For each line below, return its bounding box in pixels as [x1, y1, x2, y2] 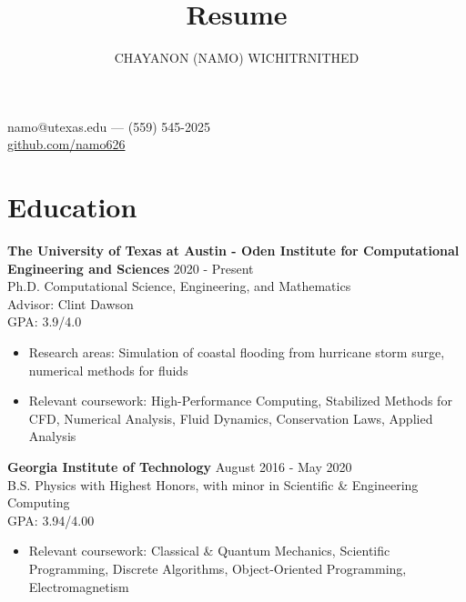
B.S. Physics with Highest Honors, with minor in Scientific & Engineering [7, 475, 419, 494]
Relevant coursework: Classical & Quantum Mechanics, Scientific [28, 541, 390, 560]
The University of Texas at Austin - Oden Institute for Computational [7, 241, 460, 260]
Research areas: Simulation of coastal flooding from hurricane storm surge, [28, 343, 445, 361]
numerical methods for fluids [28, 360, 188, 379]
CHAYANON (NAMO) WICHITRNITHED [114, 48, 360, 67]
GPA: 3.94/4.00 [7, 510, 95, 529]
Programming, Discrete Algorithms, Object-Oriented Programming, [28, 558, 407, 577]
